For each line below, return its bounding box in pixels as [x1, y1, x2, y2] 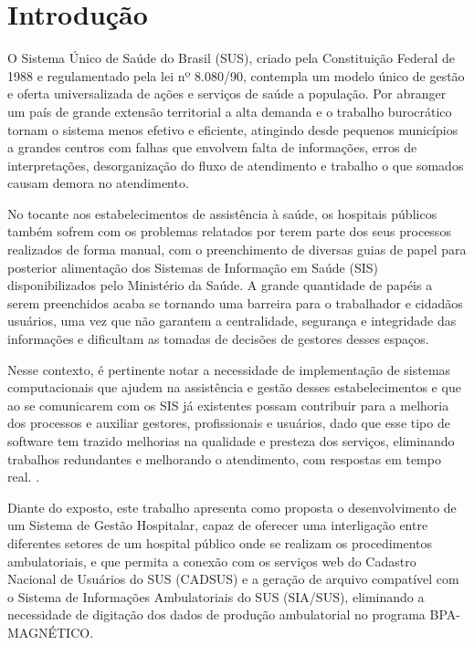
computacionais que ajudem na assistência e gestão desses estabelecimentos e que [7, 378, 461, 397]
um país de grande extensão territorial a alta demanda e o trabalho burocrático [7, 101, 452, 120]
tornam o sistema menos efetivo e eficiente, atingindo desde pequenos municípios [7, 120, 458, 139]
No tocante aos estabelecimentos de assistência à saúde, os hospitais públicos [7, 203, 437, 223]
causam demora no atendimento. [7, 173, 189, 192]
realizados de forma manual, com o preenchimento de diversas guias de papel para [7, 240, 467, 259]
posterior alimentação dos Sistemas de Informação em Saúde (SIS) [7, 257, 379, 276]
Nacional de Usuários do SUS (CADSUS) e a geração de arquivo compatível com [7, 569, 459, 588]
